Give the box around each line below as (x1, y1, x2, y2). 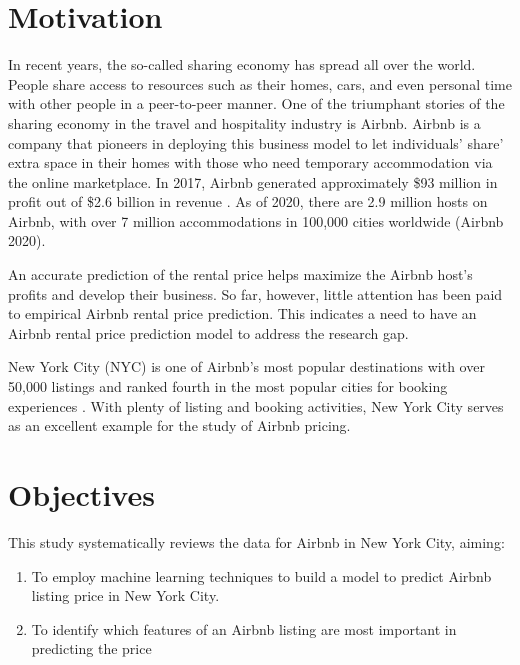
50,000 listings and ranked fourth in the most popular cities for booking (8, 376, 448, 397)
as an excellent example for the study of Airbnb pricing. (8, 415, 351, 436)
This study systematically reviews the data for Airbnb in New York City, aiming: (8, 531, 505, 552)
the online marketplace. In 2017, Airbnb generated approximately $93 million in (8, 171, 498, 192)
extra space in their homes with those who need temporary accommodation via (8, 152, 493, 173)
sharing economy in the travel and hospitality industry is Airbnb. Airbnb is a (8, 112, 481, 133)
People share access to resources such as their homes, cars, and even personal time (8, 73, 512, 94)
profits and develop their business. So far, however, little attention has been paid (8, 283, 503, 304)
